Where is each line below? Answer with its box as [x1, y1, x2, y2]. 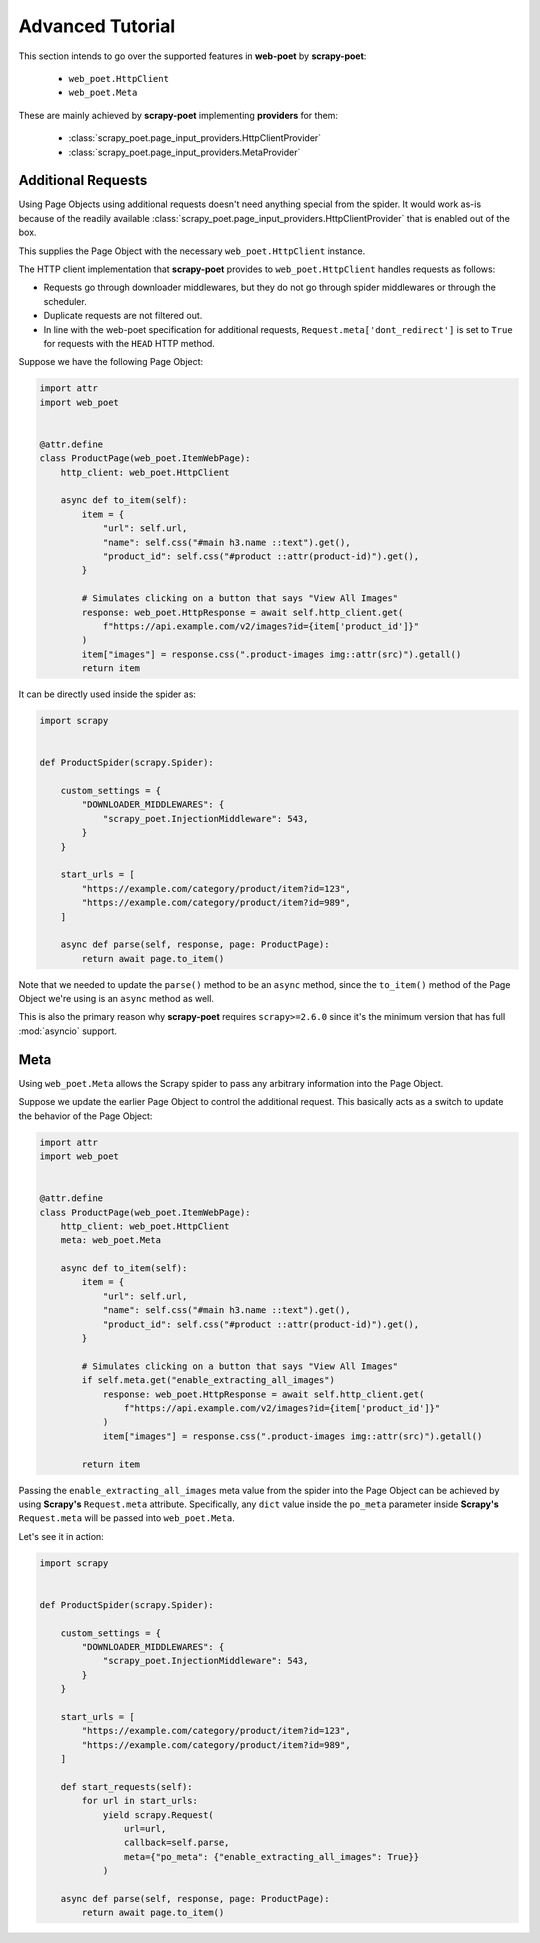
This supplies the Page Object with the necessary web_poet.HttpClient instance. [18, 245, 366, 257]
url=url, [123, 1823, 167, 1835]
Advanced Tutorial [18, 15, 176, 37]
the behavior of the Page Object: [18, 1110, 153, 1122]
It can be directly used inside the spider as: [18, 688, 197, 700]
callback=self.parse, [123, 1837, 230, 1849]
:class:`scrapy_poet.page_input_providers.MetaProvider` [68, 146, 301, 158]
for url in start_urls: [81, 1795, 199, 1807]
